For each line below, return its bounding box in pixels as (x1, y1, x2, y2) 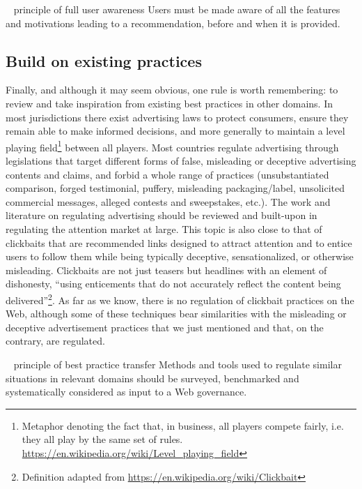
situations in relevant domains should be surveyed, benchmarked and (6, 370, 299, 385)
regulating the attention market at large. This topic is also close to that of (6, 221, 322, 236)
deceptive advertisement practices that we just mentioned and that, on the (6, 319, 324, 334)
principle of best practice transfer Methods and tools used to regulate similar (13, 356, 342, 371)
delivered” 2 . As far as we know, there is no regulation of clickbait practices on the (6, 290, 354, 307)
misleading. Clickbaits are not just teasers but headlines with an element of (6, 262, 327, 277)
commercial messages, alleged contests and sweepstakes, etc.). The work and (6, 194, 331, 209)
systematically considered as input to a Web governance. (6, 384, 247, 399)
